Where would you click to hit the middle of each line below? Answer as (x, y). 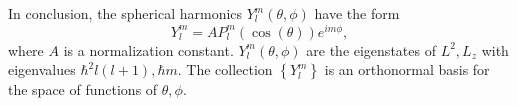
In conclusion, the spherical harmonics (125, 13)
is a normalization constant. (148, 49)
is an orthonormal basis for (407, 69)
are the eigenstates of (371, 49)
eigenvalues (42, 69)
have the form (357, 13)
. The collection (225, 69)
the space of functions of (83, 89)
